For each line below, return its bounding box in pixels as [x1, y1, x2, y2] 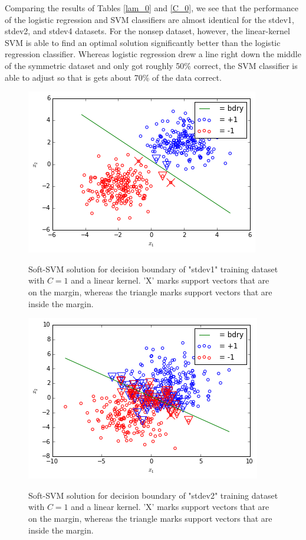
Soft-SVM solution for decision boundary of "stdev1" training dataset [28, 262, 278, 275]
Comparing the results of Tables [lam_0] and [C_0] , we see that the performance [5, 2, 298, 14]
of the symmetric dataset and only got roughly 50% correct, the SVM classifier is [5, 59, 298, 71]
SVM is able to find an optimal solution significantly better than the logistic [5, 36, 281, 48]
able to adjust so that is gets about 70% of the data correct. [5, 71, 222, 83]
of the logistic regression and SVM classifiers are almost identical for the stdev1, [5, 13, 294, 25]
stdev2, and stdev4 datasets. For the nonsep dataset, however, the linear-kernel [5, 25, 290, 37]
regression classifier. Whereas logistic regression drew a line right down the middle [5, 48, 301, 60]
